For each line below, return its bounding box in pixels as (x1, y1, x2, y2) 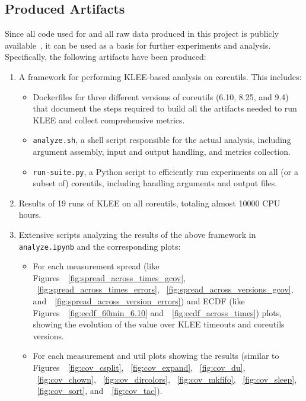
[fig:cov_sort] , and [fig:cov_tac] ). (37, 384, 162, 397)
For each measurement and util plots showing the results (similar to (33, 349, 279, 362)
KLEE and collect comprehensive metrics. (33, 113, 185, 126)
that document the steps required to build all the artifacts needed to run (33, 102, 297, 114)
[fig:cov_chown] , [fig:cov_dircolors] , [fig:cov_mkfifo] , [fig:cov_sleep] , (37, 373, 297, 385)
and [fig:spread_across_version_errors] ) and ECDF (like (33, 295, 245, 307)
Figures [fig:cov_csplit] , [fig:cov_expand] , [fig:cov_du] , (33, 361, 246, 374)
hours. (18, 208, 42, 221)
